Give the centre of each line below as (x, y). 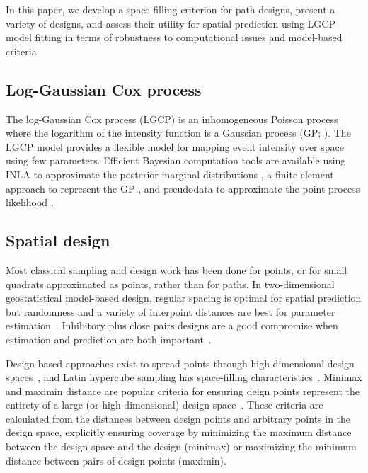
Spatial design (58, 240)
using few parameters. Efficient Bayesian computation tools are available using (176, 160)
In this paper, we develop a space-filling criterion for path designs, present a (171, 9)
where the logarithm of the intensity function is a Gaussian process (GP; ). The (178, 133)
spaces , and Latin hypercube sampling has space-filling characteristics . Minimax (184, 377)
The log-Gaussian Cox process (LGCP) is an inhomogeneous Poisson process (172, 119)
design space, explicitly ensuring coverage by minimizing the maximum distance (179, 432)
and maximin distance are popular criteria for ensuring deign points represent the (183, 391)
